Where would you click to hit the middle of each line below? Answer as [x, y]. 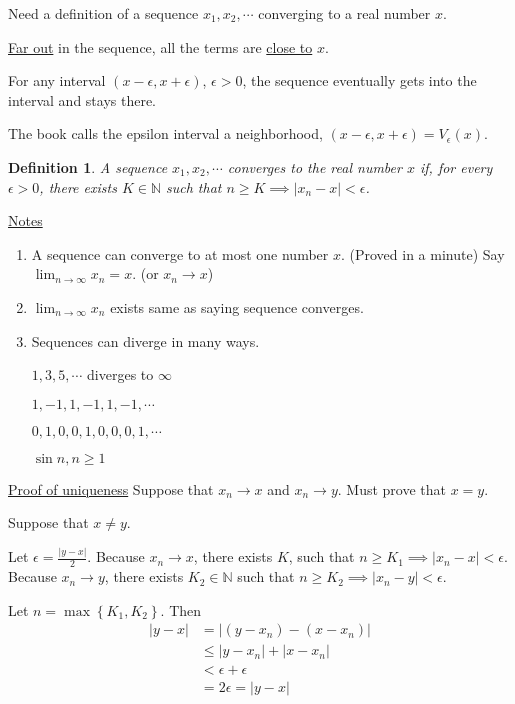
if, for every [456, 166]
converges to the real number [314, 166]
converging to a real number [344, 13]
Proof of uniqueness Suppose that [111, 488]
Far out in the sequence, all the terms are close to [160, 46]
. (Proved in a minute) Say [422, 253]
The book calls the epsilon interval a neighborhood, [165, 133]
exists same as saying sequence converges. [237, 306]
